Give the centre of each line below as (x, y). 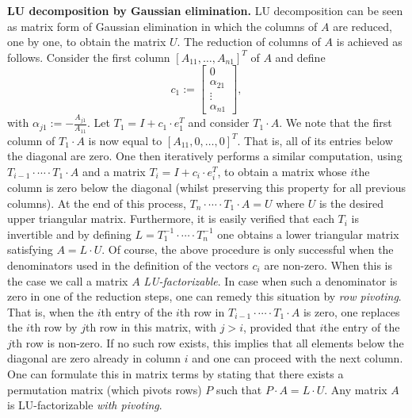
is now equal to (125, 140)
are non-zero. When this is (328, 265)
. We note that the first (336, 123)
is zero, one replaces (351, 311)
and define (300, 57)
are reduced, (362, 26)
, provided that (279, 327)
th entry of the (137, 311)
